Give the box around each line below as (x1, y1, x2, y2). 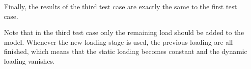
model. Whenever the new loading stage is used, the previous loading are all (4, 36, 233, 47)
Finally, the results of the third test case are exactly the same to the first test (4, 1, 237, 11)
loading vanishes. (4, 55, 55, 66)
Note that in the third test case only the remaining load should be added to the (4, 27, 244, 37)
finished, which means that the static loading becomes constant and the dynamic (4, 46, 248, 56)
